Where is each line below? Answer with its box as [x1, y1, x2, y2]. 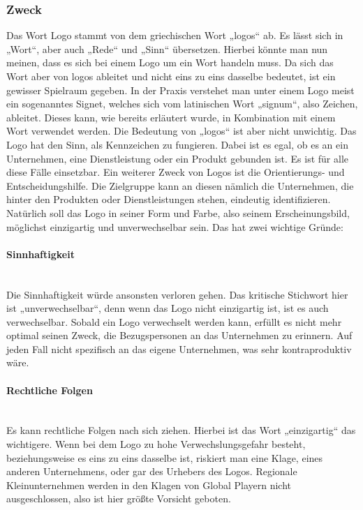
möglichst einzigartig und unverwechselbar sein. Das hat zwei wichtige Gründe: [6, 219, 343, 234]
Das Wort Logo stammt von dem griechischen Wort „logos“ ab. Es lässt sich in [6, 28, 343, 43]
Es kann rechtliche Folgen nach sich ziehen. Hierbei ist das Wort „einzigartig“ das [6, 423, 356, 437]
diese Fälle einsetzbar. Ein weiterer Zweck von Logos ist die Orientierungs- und [6, 165, 345, 179]
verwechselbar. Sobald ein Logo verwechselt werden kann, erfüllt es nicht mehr [6, 314, 342, 329]
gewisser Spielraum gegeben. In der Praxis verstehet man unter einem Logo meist [6, 82, 355, 97]
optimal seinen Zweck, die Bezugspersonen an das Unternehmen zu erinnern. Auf [6, 328, 353, 343]
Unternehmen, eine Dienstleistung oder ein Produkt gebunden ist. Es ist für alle [6, 151, 348, 165]
